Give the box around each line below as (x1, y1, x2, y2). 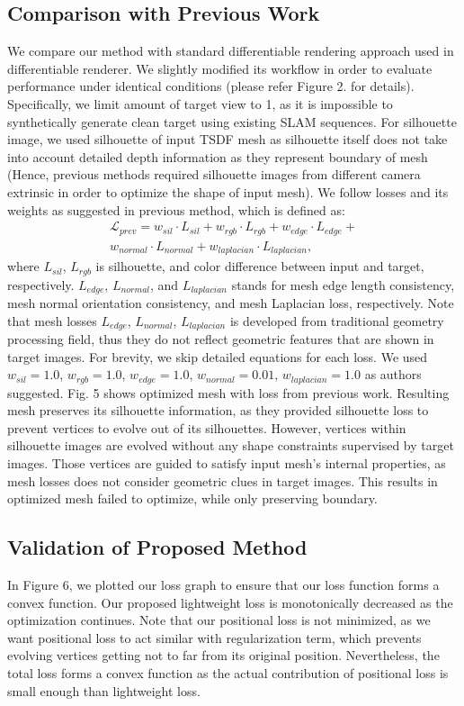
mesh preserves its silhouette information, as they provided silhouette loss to (7, 401, 429, 420)
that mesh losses (7, 311, 97, 330)
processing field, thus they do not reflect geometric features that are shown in (7, 330, 434, 348)
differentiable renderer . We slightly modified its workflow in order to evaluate (7, 59, 433, 77)
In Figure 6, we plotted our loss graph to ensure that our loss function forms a (7, 575, 440, 594)
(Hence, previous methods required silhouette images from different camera (7, 165, 421, 184)
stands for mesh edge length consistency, (231, 275, 455, 294)
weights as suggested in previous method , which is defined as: (7, 200, 345, 219)
